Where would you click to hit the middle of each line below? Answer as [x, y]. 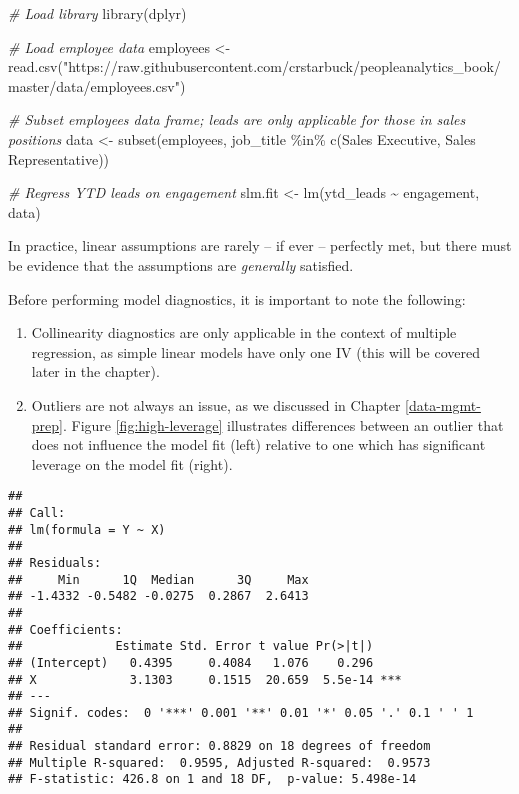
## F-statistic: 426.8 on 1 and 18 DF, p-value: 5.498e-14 [212, 779]
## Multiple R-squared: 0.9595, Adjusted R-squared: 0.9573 [219, 762]
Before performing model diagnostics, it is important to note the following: [237, 298]
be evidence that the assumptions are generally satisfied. [181, 264]
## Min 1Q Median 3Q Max [158, 579]
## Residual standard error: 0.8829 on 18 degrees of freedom [219, 746]
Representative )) [59, 158]
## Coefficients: [65, 629]
